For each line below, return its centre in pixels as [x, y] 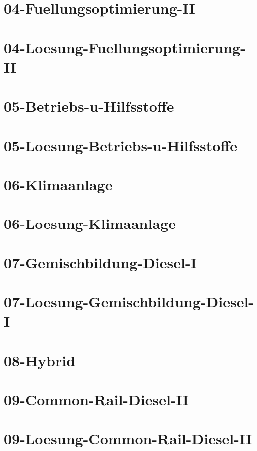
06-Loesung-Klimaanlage [90, 223]
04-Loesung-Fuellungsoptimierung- [125, 47]
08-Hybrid [40, 360]
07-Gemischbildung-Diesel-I [100, 262]
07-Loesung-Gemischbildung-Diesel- [129, 301]
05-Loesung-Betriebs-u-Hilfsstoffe [121, 145]
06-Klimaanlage [58, 184]
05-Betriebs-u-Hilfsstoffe [89, 106]
